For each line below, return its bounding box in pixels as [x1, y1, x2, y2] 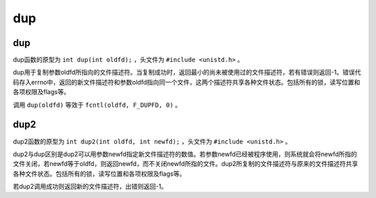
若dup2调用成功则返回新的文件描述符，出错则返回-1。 [13, 182, 168, 191]
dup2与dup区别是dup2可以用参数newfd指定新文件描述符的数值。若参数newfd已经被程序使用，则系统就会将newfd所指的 [13, 150, 358, 158]
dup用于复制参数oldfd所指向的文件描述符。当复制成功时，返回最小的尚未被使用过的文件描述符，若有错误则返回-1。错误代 [13, 68, 361, 77]
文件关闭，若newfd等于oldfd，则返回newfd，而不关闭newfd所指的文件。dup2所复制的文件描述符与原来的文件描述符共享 [13, 160, 359, 168]
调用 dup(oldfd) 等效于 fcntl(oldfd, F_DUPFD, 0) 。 [13, 100, 182, 109]
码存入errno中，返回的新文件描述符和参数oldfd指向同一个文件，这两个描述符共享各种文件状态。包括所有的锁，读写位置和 [13, 77, 361, 86]
